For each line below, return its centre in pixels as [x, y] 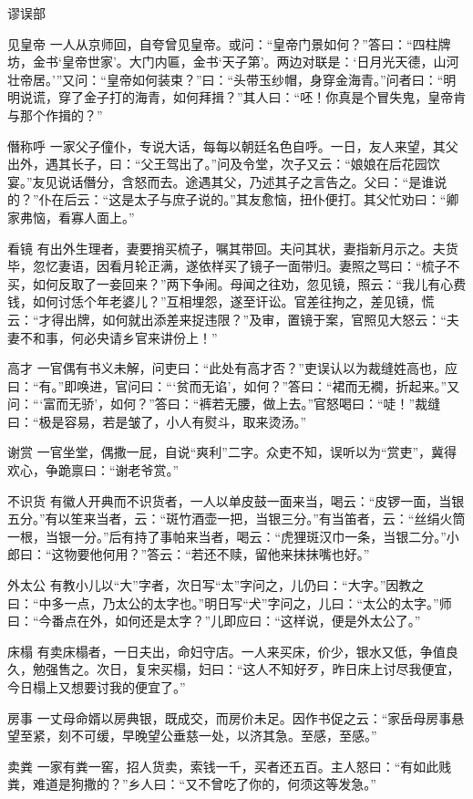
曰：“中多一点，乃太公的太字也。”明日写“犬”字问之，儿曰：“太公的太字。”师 [230, 602]
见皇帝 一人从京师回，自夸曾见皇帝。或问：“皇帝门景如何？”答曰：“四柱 [223, 43]
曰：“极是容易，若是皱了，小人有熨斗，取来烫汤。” [157, 421]
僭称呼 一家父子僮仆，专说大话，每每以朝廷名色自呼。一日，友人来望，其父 [233, 145]
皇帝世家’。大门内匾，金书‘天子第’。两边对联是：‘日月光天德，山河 [260, 62]
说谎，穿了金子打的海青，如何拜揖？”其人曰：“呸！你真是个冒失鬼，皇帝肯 [243, 97]
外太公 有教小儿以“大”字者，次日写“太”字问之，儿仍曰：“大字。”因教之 [216, 585]
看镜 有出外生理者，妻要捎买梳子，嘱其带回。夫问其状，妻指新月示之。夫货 [233, 248]
